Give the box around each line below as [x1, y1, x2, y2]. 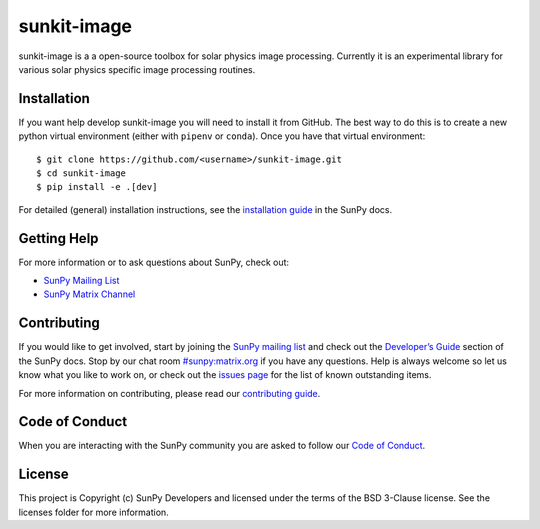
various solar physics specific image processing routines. [18, 63, 256, 75]
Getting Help [18, 230, 99, 247]
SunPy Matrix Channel [43, 288, 136, 300]
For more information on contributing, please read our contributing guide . [18, 387, 321, 399]
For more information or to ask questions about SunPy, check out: [18, 256, 290, 268]
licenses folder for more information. [18, 506, 169, 518]
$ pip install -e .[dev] [36, 181, 158, 193]
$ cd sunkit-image [36, 168, 127, 179]
